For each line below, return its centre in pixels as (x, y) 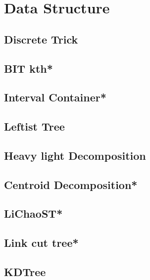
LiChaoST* (33, 213)
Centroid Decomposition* (71, 184)
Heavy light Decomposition (75, 155)
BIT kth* (28, 68)
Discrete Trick (41, 39)
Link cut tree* (41, 243)
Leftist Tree (34, 126)
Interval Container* (55, 97)
